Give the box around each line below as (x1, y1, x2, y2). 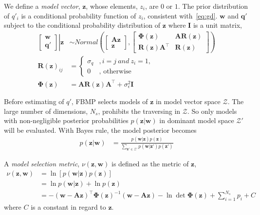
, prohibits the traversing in (98, 106, 181, 116)
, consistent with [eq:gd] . (143, 10, 218, 20)
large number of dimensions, (4, 106, 88, 116)
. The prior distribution (178, 1, 248, 11)
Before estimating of (4, 96, 64, 106)
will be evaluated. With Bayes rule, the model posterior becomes (4, 125, 197, 135)
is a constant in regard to (31, 201, 106, 212)
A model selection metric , (4, 158, 80, 168)
